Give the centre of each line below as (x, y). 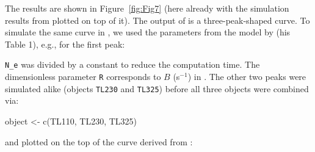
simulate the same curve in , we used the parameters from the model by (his (148, 32)
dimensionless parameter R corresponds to (83, 77)
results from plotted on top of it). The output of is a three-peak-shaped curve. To (157, 20)
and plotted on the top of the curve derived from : (99, 141)
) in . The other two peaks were (247, 77)
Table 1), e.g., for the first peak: (65, 44)
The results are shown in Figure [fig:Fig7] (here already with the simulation (147, 8)
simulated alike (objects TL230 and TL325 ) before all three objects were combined (157, 88)
